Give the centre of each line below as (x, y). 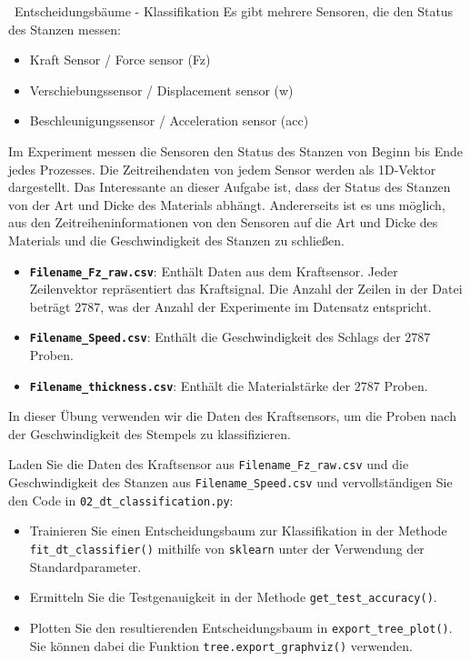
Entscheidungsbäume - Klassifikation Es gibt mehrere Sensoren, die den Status (234, 11)
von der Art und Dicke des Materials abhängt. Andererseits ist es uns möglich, (227, 204)
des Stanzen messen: (65, 29)
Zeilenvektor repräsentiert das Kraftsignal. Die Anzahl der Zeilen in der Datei (246, 289)
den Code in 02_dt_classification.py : (121, 500)
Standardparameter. (85, 566)
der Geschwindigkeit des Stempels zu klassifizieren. (150, 433)
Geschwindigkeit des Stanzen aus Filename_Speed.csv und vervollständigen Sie (230, 482)
